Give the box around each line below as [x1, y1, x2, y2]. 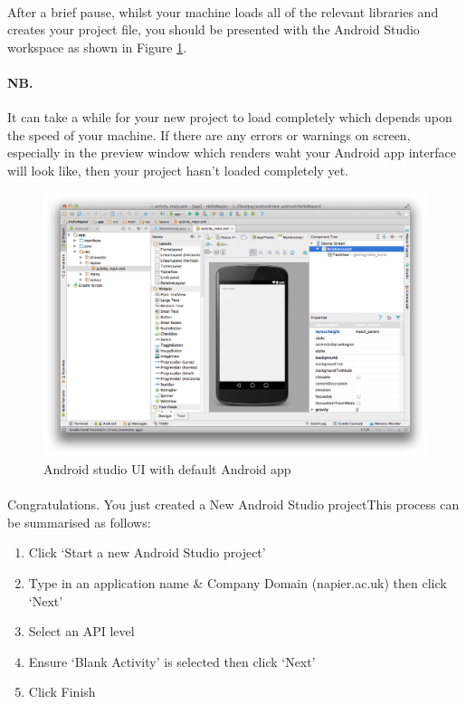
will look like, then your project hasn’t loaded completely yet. [7, 160, 349, 179]
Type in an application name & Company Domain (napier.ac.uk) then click [28, 574, 447, 593]
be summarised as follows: [7, 512, 151, 531]
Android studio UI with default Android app [43, 460, 291, 479]
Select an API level [28, 622, 135, 641]
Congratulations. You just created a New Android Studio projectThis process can [7, 495, 460, 514]
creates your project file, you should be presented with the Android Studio [7, 20, 420, 39]
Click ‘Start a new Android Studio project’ [28, 543, 266, 562]
